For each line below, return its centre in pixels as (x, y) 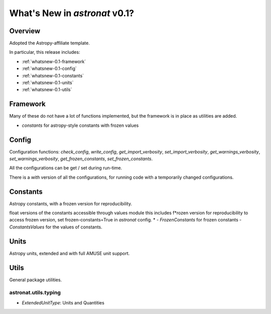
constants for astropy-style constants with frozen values (80, 125)
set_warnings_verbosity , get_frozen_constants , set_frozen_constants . (81, 159)
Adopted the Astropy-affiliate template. (49, 43)
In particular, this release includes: (45, 52)
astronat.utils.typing (35, 293)
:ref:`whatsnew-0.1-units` (48, 83)
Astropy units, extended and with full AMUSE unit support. (70, 253)
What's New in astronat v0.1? (72, 13)
